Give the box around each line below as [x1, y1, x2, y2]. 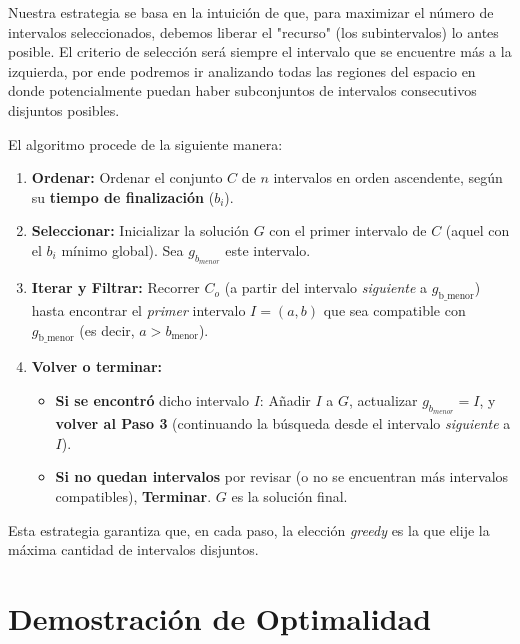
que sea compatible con [323, 299, 466, 320]
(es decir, [79, 319, 135, 340]
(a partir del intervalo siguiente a [224, 277, 428, 298]
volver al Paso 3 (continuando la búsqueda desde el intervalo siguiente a [55, 413, 511, 434]
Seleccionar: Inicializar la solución [31, 220, 249, 241]
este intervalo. [225, 239, 311, 260]
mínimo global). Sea [61, 239, 184, 260]
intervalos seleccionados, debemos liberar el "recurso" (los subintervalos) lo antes [8, 21, 499, 42]
